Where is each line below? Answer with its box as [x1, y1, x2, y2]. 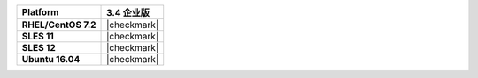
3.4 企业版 [106, 7, 150, 18]
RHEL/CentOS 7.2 [21, 18, 96, 31]
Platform [21, 6, 59, 18]
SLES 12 [21, 42, 57, 53]
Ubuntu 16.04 [21, 53, 81, 65]
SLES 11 [21, 31, 55, 42]
